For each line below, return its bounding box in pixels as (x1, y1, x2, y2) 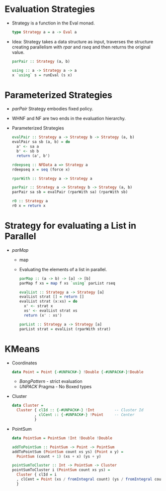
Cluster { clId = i (16, 472, 57, 477)
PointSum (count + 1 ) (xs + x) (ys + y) (16, 454, 101, 459)
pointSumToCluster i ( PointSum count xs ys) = (11, 468, 110, 473)
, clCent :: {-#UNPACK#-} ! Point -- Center (34, 412, 135, 417)
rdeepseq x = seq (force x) (11, 167, 70, 172)
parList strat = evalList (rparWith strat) (19, 327, 111, 331)
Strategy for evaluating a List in (4, 220, 137, 231)
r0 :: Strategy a (11, 198, 48, 204)
